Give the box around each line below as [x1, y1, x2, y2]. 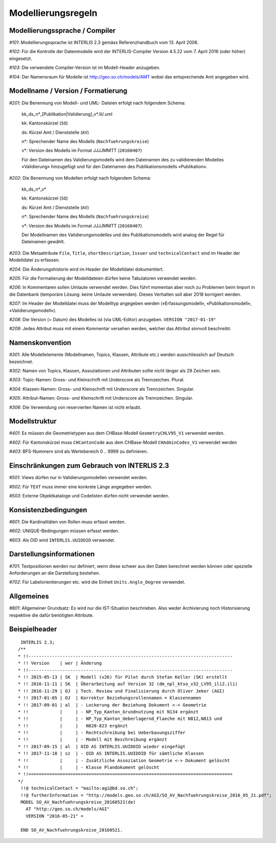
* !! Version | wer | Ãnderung [18, 660, 102, 666]
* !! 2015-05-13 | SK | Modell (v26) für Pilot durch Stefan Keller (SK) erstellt [18, 674, 228, 680]
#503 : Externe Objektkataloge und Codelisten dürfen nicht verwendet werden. [9, 492, 170, 498]
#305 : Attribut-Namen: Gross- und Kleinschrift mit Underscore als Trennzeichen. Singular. [9, 395, 194, 401]
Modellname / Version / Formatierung [9, 87, 128, 95]
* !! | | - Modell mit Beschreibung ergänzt [18, 737, 167, 742]
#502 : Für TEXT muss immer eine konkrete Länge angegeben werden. [9, 484, 152, 490]
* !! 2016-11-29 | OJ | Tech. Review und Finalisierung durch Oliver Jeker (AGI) [18, 688, 225, 694]
